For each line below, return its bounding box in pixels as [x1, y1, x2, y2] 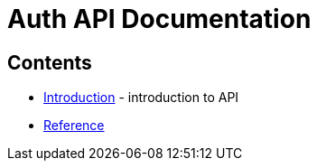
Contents [7, 51, 92, 74]
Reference [43, 117, 105, 134]
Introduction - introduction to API [43, 89, 239, 106]
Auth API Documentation [7, 4, 312, 34]
